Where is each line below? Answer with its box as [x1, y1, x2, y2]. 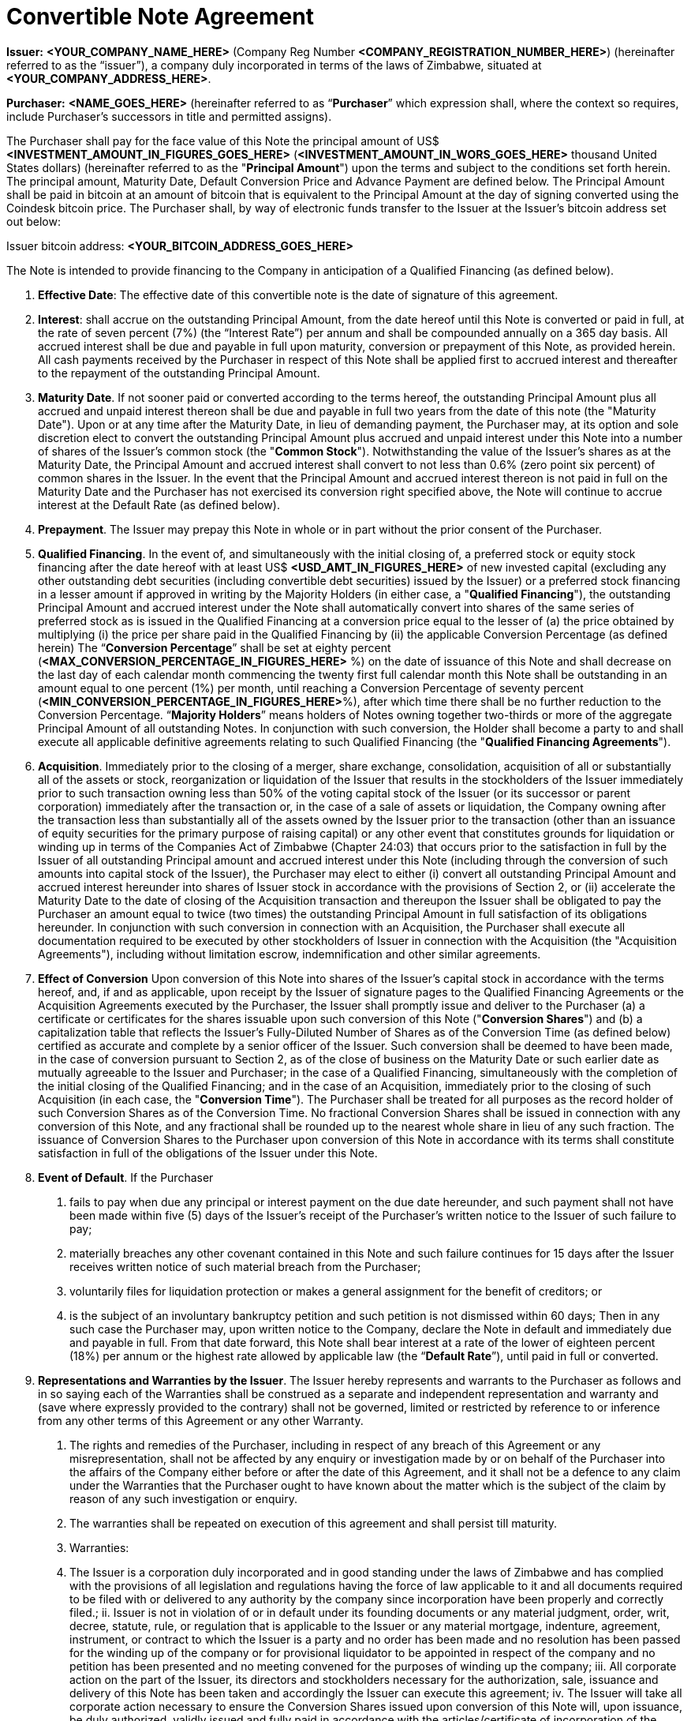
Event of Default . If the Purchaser [38, 1170, 214, 1184]
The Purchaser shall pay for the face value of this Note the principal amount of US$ [6, 133, 439, 148]
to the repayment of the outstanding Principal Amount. [38, 366, 320, 380]
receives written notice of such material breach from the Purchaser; [69, 1259, 421, 1273]
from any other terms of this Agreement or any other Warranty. [38, 1413, 364, 1427]
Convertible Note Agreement [6, 3, 314, 30]
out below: [6, 214, 61, 228]
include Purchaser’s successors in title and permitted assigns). [6, 109, 332, 123]
